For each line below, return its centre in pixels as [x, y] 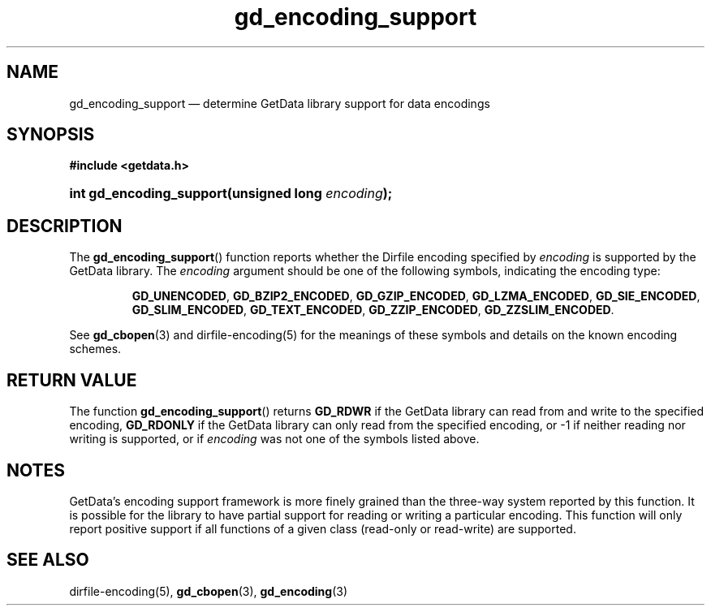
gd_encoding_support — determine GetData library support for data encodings [280, 103]
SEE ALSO [48, 560]
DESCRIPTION [65, 226]
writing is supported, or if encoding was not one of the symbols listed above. [274, 439]
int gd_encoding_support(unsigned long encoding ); [231, 194]
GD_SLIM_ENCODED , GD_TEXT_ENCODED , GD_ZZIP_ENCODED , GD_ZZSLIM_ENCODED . [373, 310]
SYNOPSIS [51, 135]
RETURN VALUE [72, 380]
